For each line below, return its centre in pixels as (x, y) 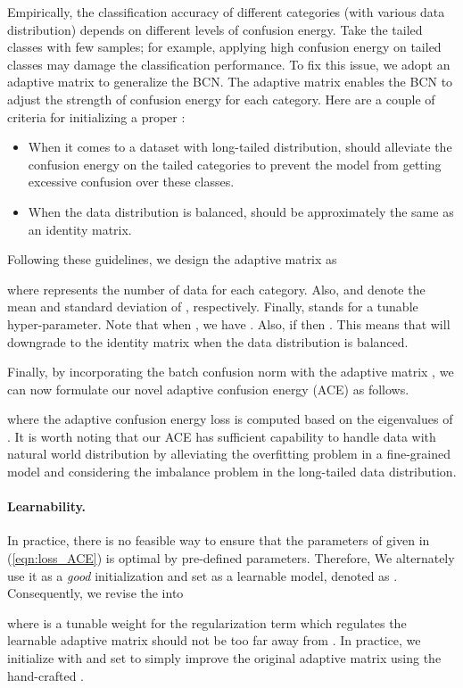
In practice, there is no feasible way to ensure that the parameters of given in (219, 540)
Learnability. (47, 506)
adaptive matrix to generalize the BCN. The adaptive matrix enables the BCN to (230, 82)
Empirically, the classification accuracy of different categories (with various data (226, 12)
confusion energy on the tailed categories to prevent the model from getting (235, 164)
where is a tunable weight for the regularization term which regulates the (207, 622)
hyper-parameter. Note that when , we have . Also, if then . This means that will (229, 323)
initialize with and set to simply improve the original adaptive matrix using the (224, 658)
